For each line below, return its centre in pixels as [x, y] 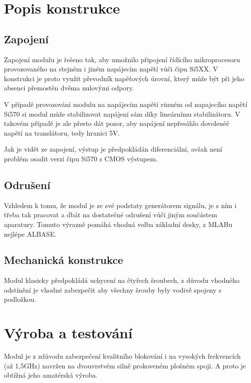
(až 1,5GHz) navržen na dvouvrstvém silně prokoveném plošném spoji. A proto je [125, 365]
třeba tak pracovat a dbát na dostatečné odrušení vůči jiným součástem [111, 215]
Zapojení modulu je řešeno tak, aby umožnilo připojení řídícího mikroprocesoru [122, 59]
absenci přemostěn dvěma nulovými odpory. [69, 88]
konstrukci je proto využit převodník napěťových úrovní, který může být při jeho [124, 78]
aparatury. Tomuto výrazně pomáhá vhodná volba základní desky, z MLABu [118, 224]
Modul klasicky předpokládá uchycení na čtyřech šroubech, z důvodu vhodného [122, 280]
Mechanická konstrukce [64, 260]
